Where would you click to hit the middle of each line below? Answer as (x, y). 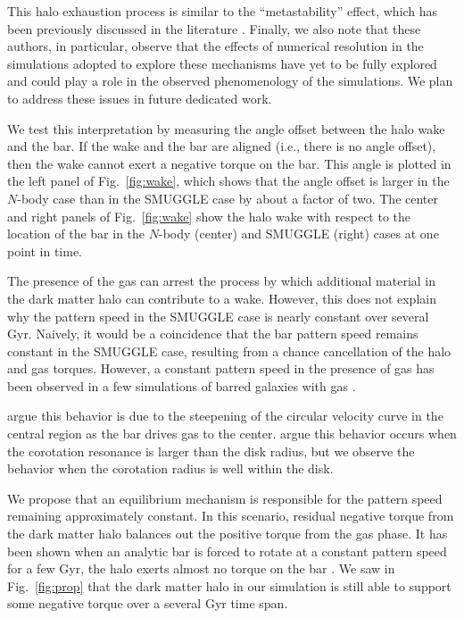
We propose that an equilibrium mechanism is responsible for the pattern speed (225, 498)
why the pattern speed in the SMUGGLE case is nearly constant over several (218, 316)
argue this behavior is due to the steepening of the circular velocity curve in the (225, 416)
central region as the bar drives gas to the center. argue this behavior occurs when (232, 434)
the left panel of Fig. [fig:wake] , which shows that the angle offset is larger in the (228, 181)
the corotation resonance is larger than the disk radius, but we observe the (211, 451)
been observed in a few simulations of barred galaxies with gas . (182, 385)
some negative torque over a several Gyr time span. (148, 603)
